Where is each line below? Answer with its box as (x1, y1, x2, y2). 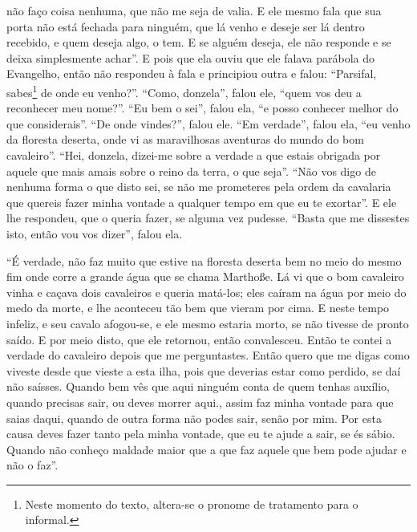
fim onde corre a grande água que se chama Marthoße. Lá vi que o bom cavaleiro (6, 268, 404, 285)
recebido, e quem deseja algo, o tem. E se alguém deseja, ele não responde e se (6, 34, 391, 51)
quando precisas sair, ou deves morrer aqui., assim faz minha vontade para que (6, 393, 394, 410)
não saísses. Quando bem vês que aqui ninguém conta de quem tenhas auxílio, (6, 378, 391, 395)
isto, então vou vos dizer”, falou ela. (6, 225, 183, 242)
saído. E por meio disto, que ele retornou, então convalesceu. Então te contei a (6, 331, 392, 347)
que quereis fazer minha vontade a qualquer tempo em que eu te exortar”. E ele (6, 193, 397, 210)
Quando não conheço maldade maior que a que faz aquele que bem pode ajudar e (6, 441, 407, 457)
